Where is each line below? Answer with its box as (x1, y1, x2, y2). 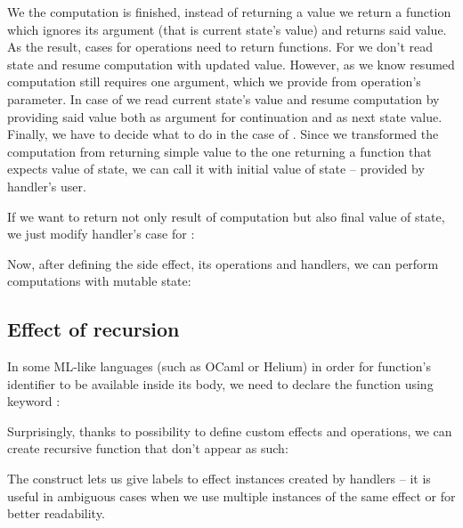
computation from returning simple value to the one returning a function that (7, 142, 432, 160)
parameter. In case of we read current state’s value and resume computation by (7, 89, 440, 108)
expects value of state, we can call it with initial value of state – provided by (7, 159, 425, 178)
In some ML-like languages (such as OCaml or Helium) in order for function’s (7, 357, 431, 376)
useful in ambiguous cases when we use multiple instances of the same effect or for (7, 486, 456, 505)
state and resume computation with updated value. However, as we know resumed (7, 54, 455, 73)
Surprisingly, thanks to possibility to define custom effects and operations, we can (7, 421, 452, 440)
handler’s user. (7, 176, 86, 195)
